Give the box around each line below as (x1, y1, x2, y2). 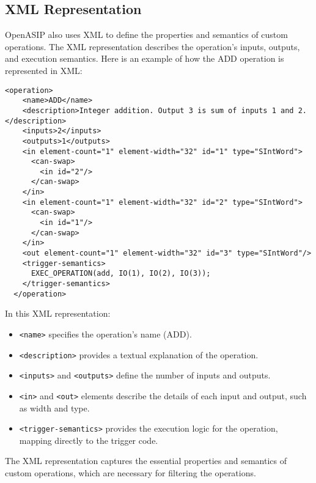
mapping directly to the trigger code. (19, 433, 158, 446)
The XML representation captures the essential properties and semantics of (5, 454, 287, 467)
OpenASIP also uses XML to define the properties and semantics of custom (5, 28, 288, 41)
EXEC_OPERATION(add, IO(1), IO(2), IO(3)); (31, 269, 211, 278)
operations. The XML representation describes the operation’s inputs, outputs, (5, 40, 300, 53)
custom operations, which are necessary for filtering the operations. (5, 466, 256, 479)
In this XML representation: (5, 307, 111, 320)
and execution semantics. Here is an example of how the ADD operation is (5, 52, 284, 65)
